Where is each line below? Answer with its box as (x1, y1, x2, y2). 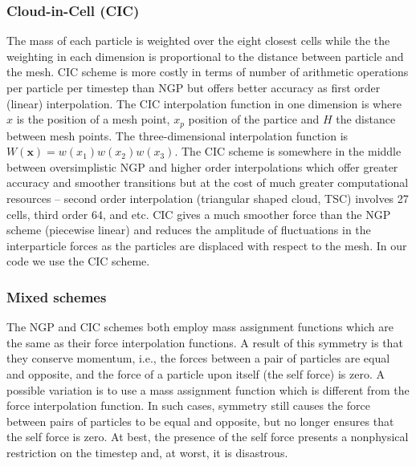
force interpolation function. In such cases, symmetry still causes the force (6, 397, 370, 414)
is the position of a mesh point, (16, 111, 170, 128)
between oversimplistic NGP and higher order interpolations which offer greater (6, 158, 398, 175)
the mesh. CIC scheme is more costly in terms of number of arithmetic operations (6, 63, 409, 80)
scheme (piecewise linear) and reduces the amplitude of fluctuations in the (6, 221, 371, 238)
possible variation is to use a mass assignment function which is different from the (6, 381, 410, 398)
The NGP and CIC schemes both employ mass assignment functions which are (6, 318, 394, 335)
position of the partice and (188, 111, 320, 128)
